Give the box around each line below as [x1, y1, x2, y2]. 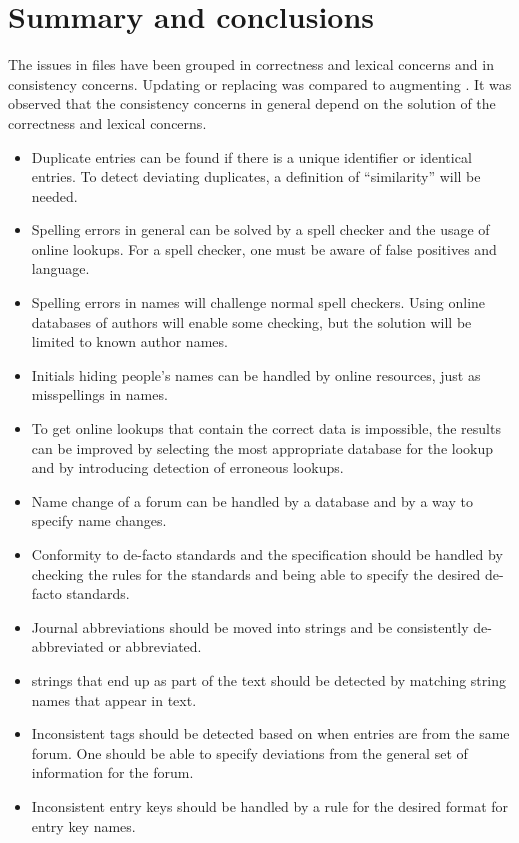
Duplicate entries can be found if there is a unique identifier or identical [31, 146, 472, 167]
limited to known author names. [31, 331, 228, 352]
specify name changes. [31, 510, 167, 531]
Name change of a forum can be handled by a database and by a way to [31, 490, 473, 511]
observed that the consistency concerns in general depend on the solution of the [8, 93, 496, 114]
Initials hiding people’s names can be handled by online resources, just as [31, 364, 481, 385]
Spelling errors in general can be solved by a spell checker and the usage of [31, 219, 490, 240]
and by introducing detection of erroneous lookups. [31, 457, 344, 478]
